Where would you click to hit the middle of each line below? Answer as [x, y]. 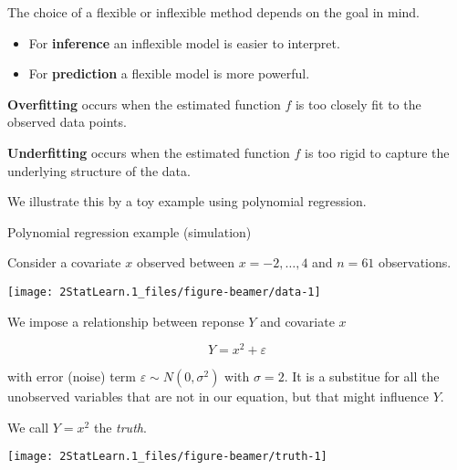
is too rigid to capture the [377, 152]
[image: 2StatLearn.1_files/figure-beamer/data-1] [164, 292]
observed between [185, 262]
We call [28, 427]
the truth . [120, 427]
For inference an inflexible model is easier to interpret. [184, 42]
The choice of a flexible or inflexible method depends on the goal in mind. [214, 12]
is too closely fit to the [358, 104]
